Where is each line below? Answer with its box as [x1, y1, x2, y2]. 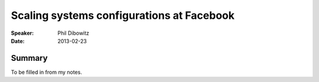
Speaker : [11, 29, 34, 37]
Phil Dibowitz [57, 29, 90, 37]
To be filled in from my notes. [11, 68, 82, 76]
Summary [11, 53, 48, 63]
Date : [11, 37, 25, 44]
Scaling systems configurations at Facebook [11, 9, 235, 22]
